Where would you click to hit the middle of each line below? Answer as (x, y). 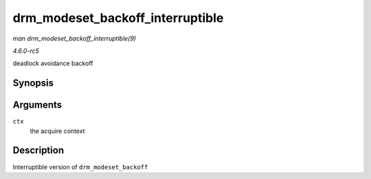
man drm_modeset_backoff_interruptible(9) (75, 38)
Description (38, 151)
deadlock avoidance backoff (53, 63)
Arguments (37, 105)
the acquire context (57, 131)
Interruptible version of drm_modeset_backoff (80, 167)
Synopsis (33, 83)
